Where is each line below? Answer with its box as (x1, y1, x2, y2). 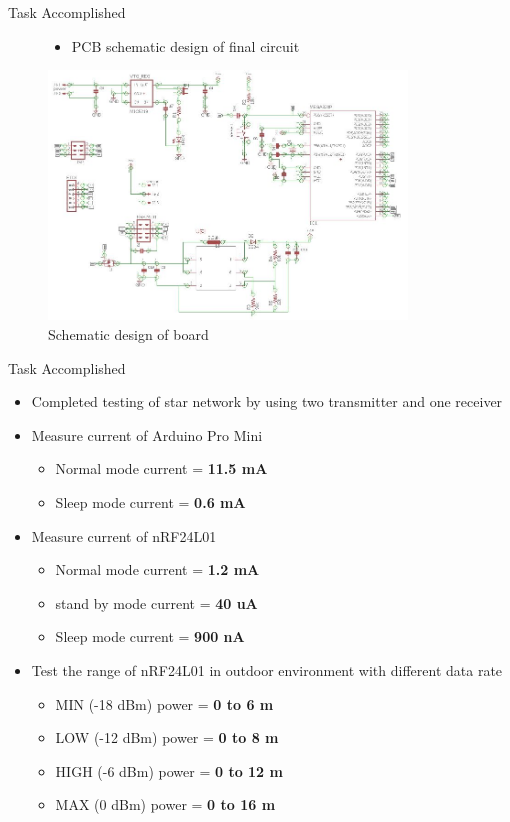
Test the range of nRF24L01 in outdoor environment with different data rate (31, 659, 503, 680)
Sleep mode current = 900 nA (55, 626, 245, 647)
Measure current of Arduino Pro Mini (31, 424, 263, 445)
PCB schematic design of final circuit (71, 35, 300, 56)
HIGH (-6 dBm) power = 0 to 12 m (55, 760, 283, 781)
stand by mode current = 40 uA (55, 592, 258, 613)
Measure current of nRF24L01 (31, 525, 217, 546)
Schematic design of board (48, 323, 209, 344)
